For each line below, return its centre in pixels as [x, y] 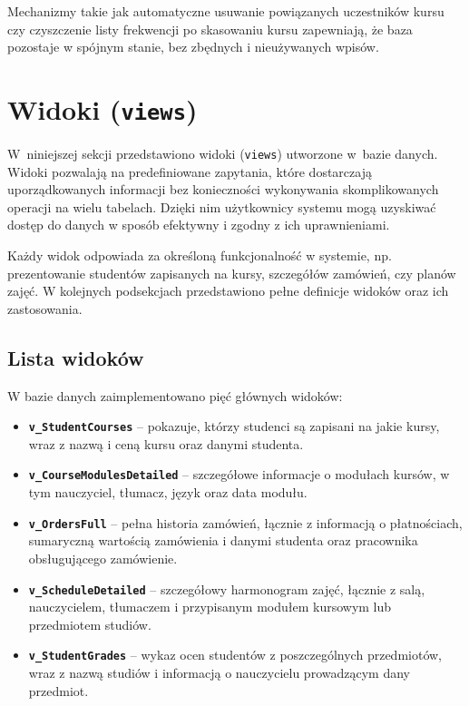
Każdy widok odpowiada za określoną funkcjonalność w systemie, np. [200, 255]
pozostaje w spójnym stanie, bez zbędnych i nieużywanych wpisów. [193, 47]
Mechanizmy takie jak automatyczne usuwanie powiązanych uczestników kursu [226, 11]
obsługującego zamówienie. [103, 558]
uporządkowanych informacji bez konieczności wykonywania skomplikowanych [223, 189]
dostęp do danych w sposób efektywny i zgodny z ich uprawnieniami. [199, 225]
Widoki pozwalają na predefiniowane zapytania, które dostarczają [190, 171]
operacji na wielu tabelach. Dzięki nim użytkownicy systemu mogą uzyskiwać [222, 206]
